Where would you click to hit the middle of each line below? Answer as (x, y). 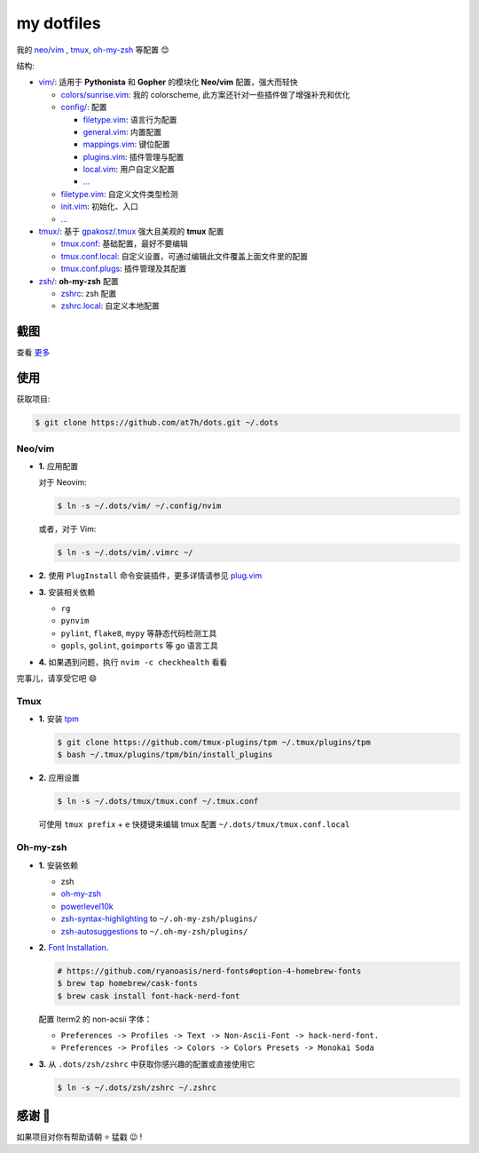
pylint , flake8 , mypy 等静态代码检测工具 (139, 633)
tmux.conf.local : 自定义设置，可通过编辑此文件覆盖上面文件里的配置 (185, 256)
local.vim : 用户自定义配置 (129, 170)
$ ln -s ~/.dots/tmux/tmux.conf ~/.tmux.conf (158, 801)
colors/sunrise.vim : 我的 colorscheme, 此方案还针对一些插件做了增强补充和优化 (205, 94)
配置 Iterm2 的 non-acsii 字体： (95, 1019)
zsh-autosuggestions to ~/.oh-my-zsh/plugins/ (154, 931)
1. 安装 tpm (59, 719)
